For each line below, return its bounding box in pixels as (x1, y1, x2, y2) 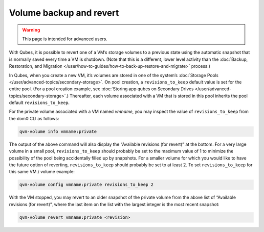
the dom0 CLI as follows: (9, 115, 59, 121)
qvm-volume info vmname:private (19, 129, 97, 134)
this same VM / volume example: (9, 169, 75, 175)
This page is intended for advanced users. (22, 36, 108, 42)
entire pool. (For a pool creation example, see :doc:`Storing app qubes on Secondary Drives (9, 86, 194, 92)
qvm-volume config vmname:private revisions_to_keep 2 (19, 182, 154, 187)
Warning (22, 27, 40, 33)
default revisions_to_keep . (9, 100, 70, 105)
